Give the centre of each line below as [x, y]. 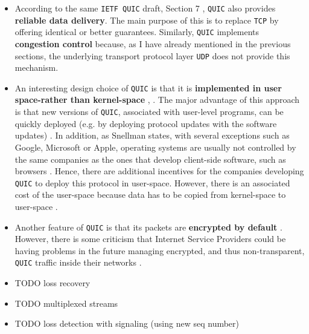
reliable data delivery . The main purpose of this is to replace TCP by [147, 20]
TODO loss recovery [53, 283]
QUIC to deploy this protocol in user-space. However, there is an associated [152, 182]
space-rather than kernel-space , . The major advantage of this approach [157, 100]
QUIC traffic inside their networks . [78, 262]
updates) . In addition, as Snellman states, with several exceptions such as [152, 135]
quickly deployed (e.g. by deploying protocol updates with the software [146, 123]
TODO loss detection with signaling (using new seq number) [127, 323]
